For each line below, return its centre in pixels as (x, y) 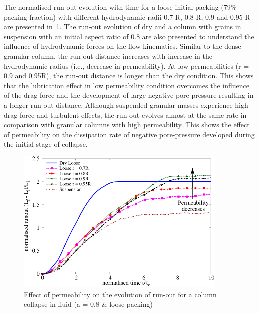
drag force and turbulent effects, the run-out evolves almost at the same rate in (125, 114)
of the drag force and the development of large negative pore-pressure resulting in (129, 95)
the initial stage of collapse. (46, 144)
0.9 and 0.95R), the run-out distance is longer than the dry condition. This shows (129, 75)
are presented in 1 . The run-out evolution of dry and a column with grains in (123, 26)
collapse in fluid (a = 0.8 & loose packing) (88, 304)
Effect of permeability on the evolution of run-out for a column (120, 294)
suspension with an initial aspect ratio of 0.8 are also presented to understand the (129, 36)
